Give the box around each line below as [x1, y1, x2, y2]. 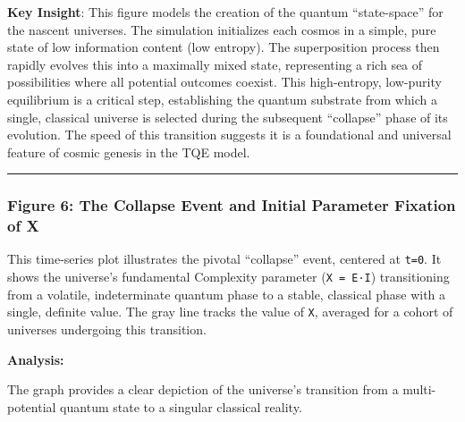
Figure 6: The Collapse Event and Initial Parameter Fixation [7, 194, 456, 216]
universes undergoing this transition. [7, 320, 207, 339]
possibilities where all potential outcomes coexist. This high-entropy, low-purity [7, 72, 442, 91]
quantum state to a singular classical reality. [60, 397, 302, 416]
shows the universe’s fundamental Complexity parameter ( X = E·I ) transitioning [7, 267, 450, 286]
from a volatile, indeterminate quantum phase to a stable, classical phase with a [7, 284, 446, 303]
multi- [402, 380, 436, 399]
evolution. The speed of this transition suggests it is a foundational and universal [7, 125, 452, 144]
